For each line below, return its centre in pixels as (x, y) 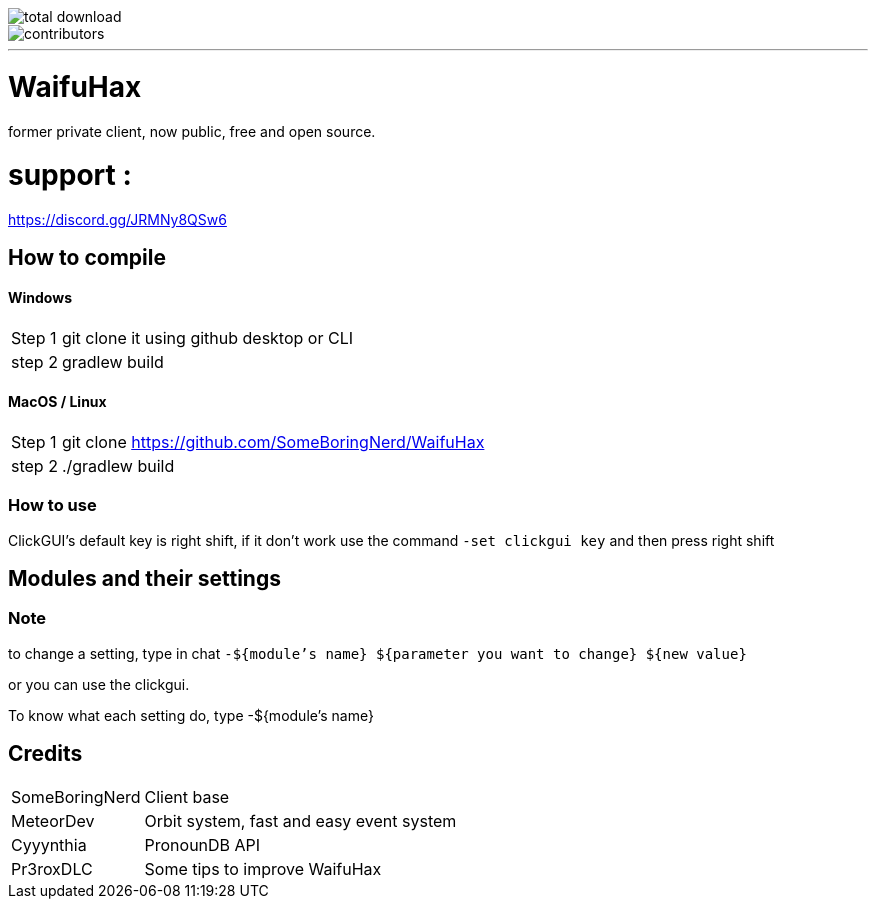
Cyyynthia (49, 844)
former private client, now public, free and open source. (192, 131)
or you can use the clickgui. (99, 684)
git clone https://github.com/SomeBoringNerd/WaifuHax (273, 441)
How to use (52, 505)
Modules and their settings (144, 579)
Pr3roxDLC (52, 868)
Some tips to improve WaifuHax (263, 868)
